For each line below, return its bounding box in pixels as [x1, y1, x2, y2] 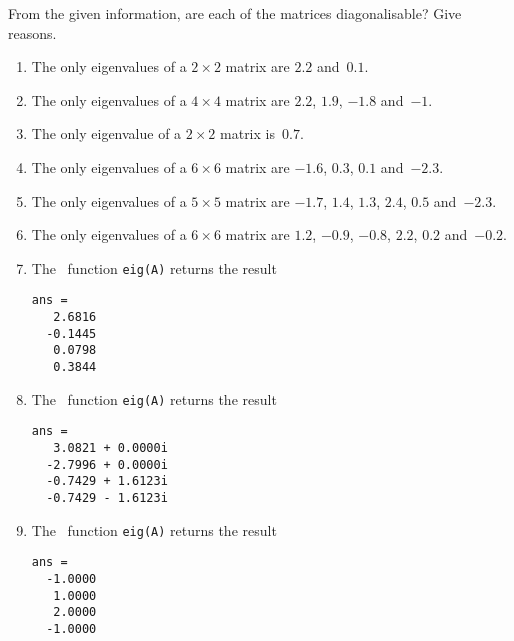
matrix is [220, 123, 275, 144]
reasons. [8, 22, 57, 43]
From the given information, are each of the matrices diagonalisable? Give [8, 3, 462, 23]
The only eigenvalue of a [31, 123, 182, 144]
